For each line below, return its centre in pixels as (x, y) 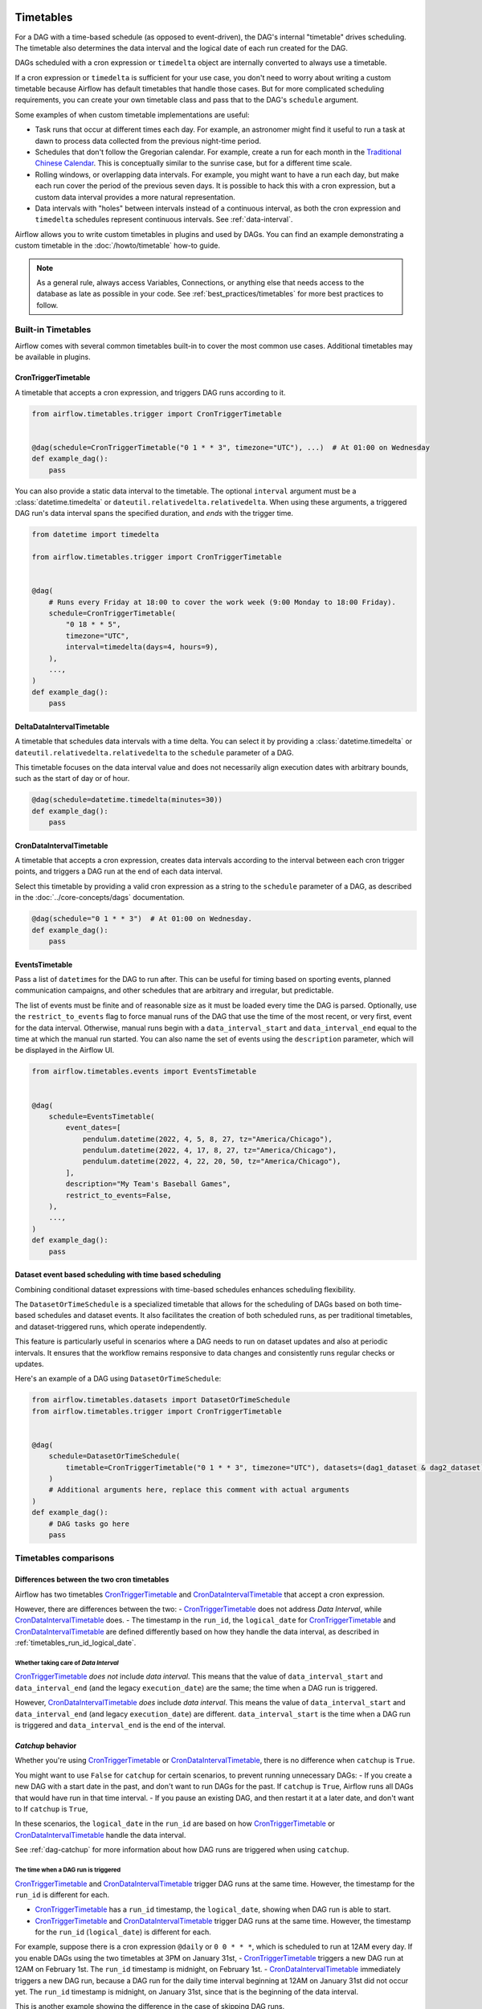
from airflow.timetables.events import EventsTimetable (144, 1072)
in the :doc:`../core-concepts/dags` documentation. (100, 898)
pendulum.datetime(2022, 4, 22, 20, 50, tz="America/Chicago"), (212, 1162)
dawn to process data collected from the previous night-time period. (148, 141)
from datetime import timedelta (96, 535)
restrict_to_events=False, (118, 1195)
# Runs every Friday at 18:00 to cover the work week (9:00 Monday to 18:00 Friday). (223, 602)
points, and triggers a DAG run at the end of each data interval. (119, 871)
